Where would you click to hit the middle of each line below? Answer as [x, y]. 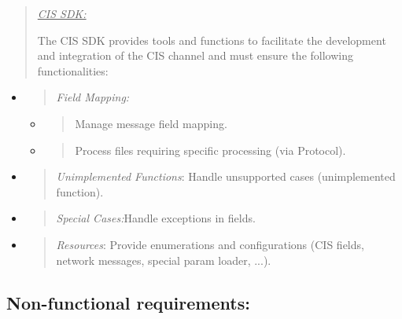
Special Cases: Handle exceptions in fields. [156, 218]
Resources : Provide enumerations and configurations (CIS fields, [210, 244]
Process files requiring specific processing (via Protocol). [210, 150]
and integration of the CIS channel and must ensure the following [195, 55]
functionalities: [73, 70]
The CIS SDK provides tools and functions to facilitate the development [212, 40]
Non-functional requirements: [128, 302]
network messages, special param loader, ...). [164, 260]
